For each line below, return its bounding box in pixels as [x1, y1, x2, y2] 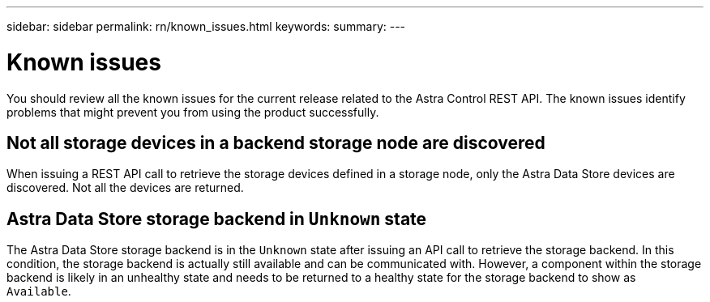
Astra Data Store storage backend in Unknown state [6, 208, 427, 229]
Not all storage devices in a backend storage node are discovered [6, 132, 545, 153]
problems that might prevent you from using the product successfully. [6, 104, 379, 119]
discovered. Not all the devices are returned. [6, 181, 244, 195]
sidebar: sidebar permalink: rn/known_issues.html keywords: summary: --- [6, 19, 406, 33]
